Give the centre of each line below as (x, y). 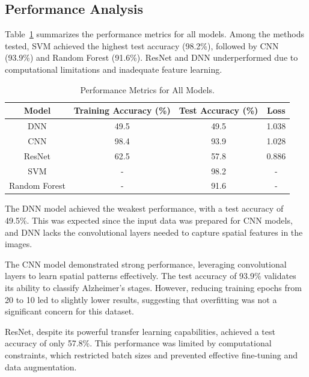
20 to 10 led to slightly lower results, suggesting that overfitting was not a (141, 299)
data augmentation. (41, 366)
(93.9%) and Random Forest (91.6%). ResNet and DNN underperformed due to (151, 57)
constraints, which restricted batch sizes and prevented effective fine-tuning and (151, 355)
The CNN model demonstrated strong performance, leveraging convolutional (146, 264)
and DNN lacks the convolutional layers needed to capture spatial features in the (154, 232)
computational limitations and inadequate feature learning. (114, 69)
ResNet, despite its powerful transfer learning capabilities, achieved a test (140, 331)
